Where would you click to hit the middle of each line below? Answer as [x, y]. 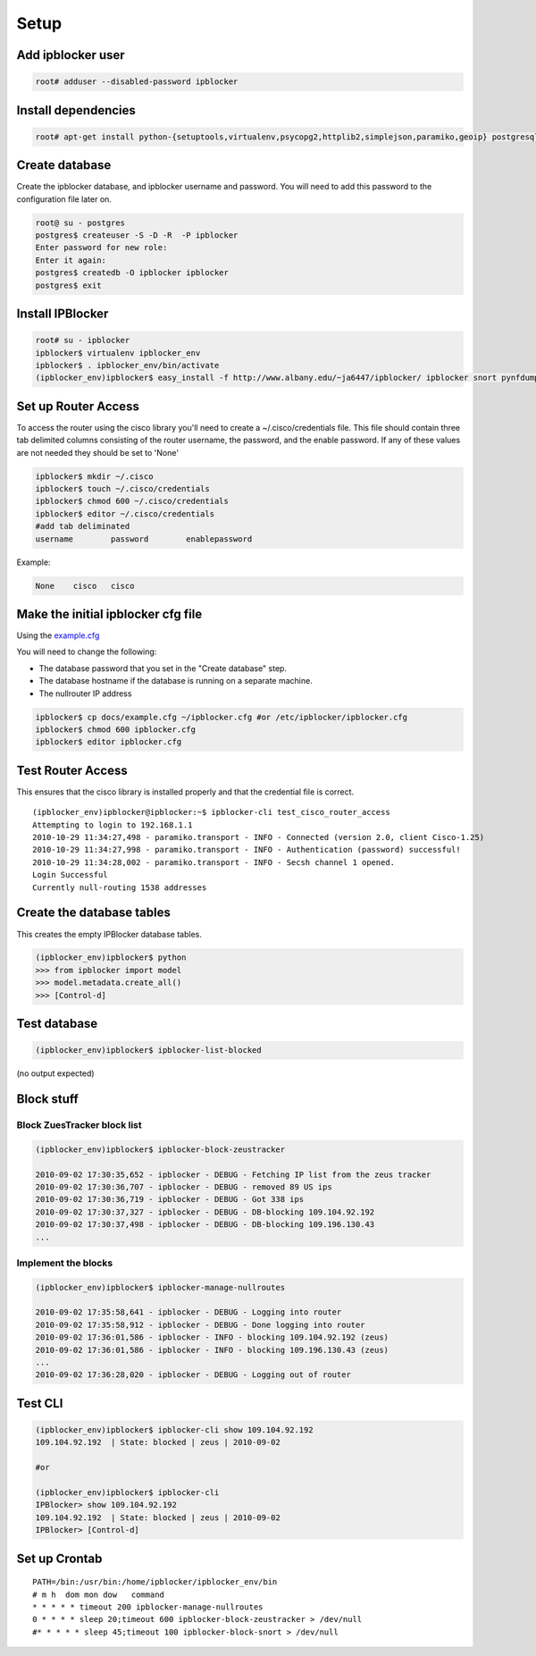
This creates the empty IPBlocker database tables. [109, 934]
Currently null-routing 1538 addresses [120, 887]
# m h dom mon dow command [99, 1594]
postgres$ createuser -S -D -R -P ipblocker [137, 235]
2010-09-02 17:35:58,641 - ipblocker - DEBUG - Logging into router [188, 1312]
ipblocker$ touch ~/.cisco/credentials [122, 488]
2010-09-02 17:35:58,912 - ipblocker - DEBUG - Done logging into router [200, 1324]
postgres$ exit [68, 285]
